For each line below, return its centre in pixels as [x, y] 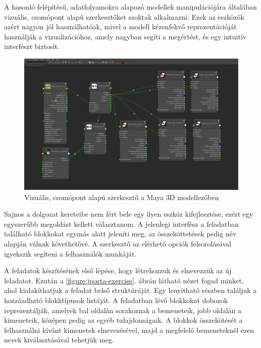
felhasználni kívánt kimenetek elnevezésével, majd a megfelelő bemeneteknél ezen [129, 330]
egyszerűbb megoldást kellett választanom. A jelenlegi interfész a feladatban [122, 223]
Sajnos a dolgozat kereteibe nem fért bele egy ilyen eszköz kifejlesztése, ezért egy [129, 214]
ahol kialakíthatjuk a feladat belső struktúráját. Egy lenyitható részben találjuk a [130, 290]
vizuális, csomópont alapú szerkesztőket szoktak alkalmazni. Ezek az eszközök [124, 16]
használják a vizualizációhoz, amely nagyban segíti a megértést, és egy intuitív [125, 36]
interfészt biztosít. [32, 46]
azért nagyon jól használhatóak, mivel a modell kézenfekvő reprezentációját [120, 27]
